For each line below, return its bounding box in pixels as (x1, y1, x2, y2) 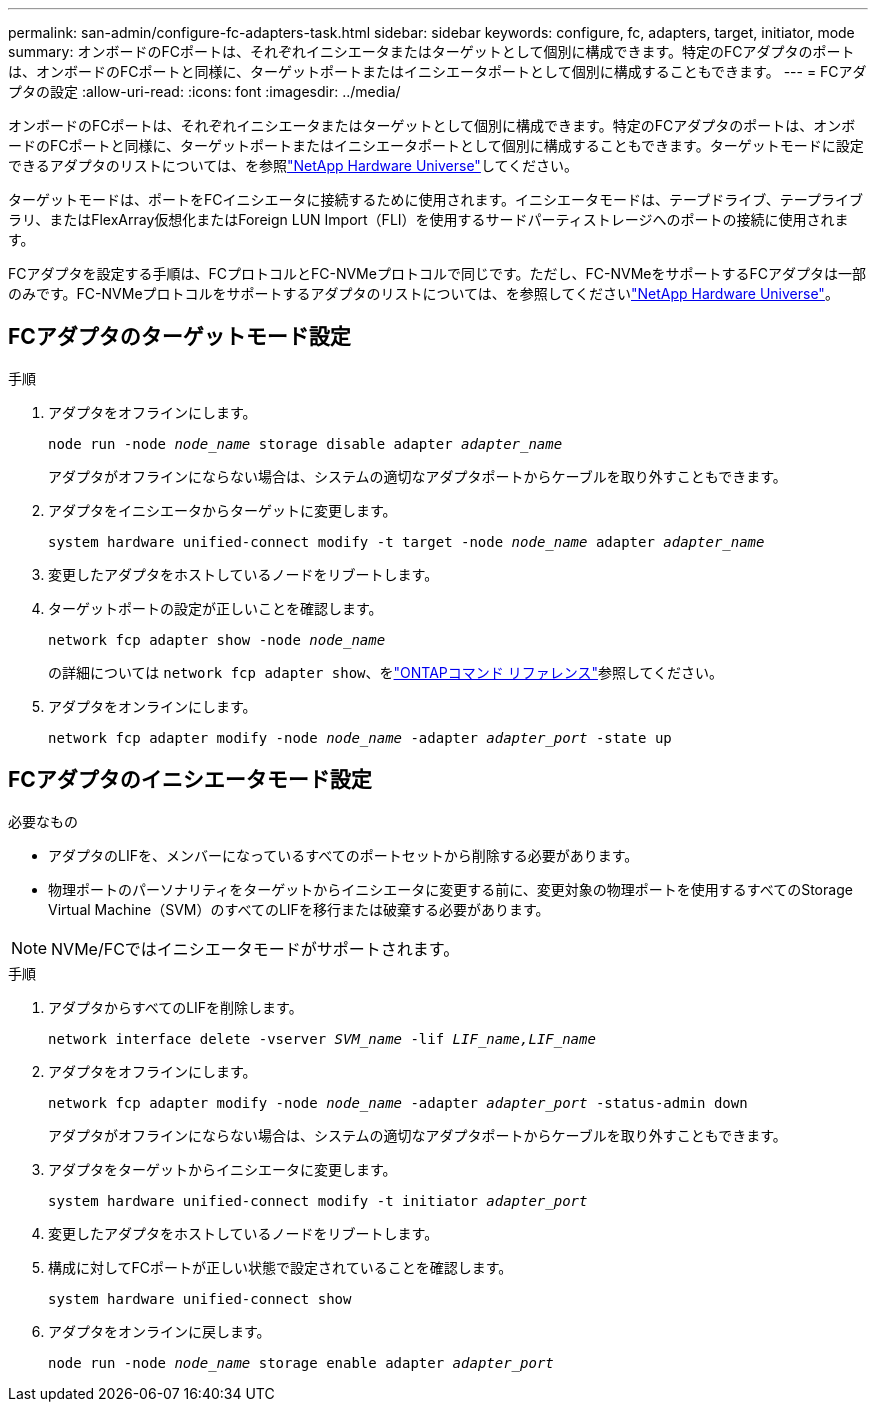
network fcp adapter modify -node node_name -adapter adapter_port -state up (48, 729, 672, 746)
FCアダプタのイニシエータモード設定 (8, 767, 372, 793)
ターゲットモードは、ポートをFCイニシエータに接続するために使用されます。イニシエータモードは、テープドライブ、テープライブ (8, 191, 863, 208)
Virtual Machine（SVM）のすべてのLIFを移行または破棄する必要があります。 (48, 900, 550, 918)
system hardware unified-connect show (48, 1290, 352, 1307)
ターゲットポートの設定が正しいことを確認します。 (48, 599, 383, 617)
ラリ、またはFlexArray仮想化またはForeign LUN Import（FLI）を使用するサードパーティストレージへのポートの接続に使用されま (8, 211, 849, 228)
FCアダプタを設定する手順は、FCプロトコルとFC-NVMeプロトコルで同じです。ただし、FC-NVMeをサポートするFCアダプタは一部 (8, 265, 866, 282)
